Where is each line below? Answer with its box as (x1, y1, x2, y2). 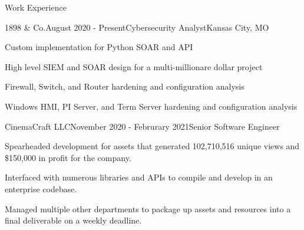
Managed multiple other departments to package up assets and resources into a (5, 202, 291, 215)
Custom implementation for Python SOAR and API (5, 41, 193, 53)
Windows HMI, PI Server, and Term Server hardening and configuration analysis (5, 100, 298, 112)
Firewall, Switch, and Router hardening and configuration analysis (5, 80, 244, 93)
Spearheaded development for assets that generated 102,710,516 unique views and (5, 140, 300, 152)
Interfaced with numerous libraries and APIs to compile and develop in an (5, 171, 273, 183)
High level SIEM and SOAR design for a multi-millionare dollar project (5, 60, 263, 73)
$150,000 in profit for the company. (5, 151, 131, 163)
